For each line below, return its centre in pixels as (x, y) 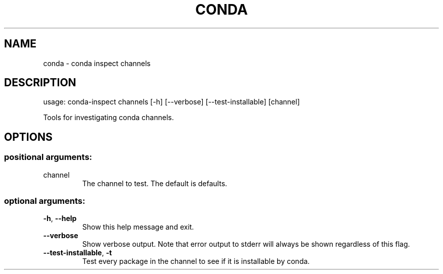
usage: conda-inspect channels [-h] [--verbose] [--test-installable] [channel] (171, 102)
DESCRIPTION (40, 83)
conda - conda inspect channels (97, 63)
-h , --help (60, 218)
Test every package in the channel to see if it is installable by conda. (196, 261)
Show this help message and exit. (138, 227)
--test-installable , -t (78, 253)
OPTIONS (28, 137)
